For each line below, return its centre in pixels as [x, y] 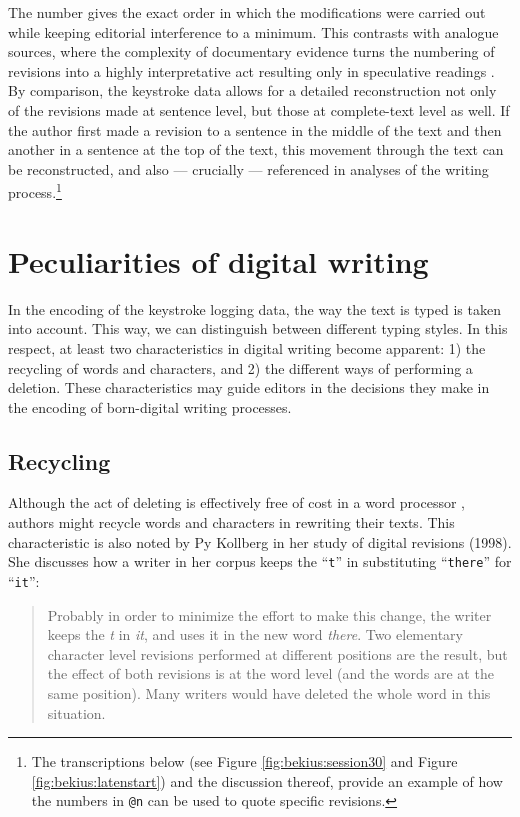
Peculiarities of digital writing [218, 260]
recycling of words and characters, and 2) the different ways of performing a [240, 367]
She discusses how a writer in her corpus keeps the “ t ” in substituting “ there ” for [260, 561]
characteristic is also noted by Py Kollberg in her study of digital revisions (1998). [260, 541]
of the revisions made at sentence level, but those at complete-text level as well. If [259, 109]
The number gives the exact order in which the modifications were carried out [247, 12]
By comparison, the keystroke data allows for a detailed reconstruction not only [252, 90]
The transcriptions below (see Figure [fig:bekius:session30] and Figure [244, 761]
